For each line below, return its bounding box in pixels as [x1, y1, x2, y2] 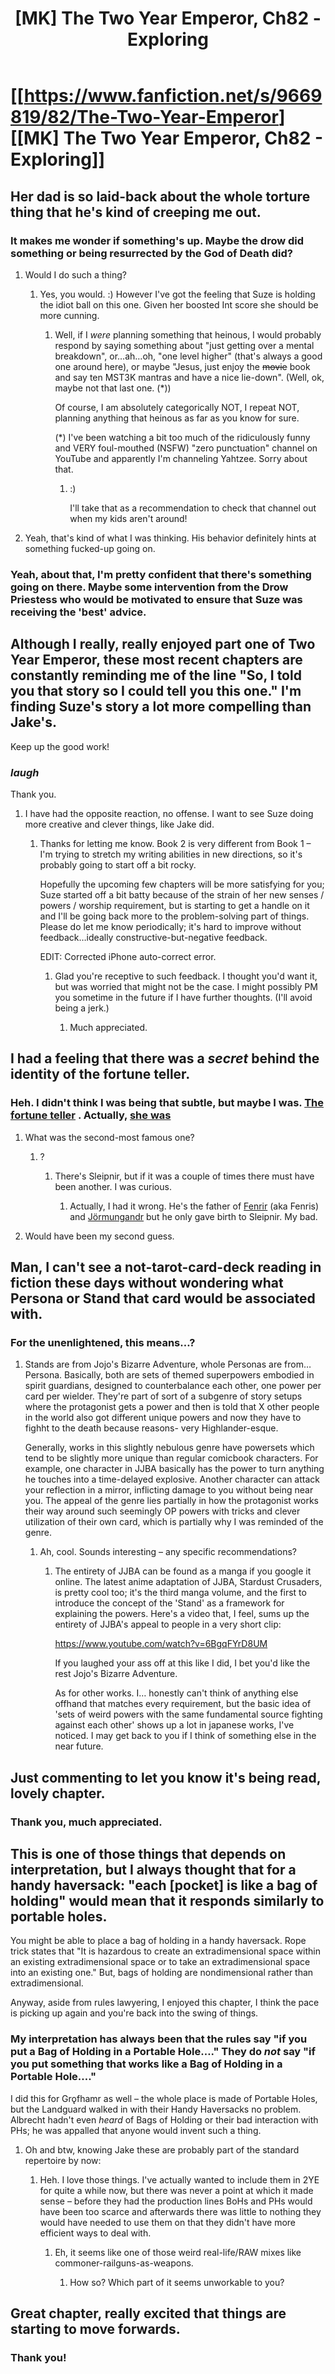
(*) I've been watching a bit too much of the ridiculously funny [54, 431, 311, 443]
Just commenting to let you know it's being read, [10, 1769, 322, 1786]
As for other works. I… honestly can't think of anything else [54, 1687, 299, 1699]
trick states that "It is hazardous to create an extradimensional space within [10, 1945, 321, 1957]
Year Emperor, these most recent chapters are [10, 652, 303, 669]
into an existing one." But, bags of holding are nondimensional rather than [10, 1967, 314, 1979]
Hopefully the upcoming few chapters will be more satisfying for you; [39, 878, 325, 890]
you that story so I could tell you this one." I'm [10, 683, 302, 700]
